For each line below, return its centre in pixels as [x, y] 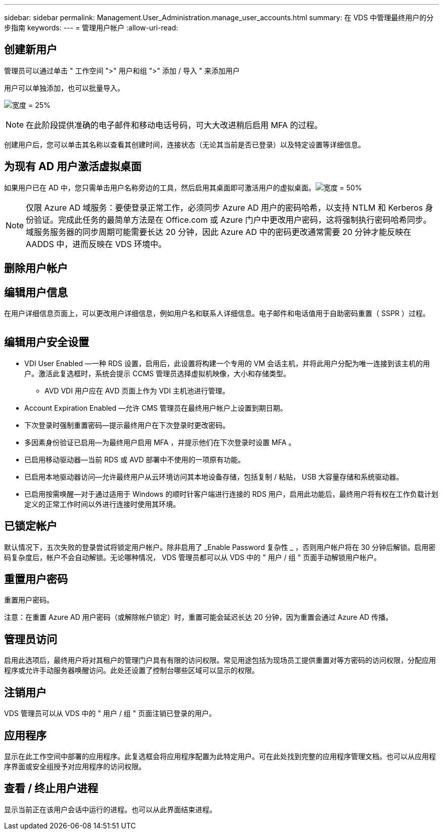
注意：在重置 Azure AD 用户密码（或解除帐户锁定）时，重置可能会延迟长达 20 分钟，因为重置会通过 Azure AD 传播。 [198, 617]
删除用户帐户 [36, 268]
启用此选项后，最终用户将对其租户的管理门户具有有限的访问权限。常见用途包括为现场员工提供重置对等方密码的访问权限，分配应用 [220, 660]
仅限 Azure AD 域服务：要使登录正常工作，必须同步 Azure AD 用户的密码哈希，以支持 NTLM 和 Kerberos [225, 207]
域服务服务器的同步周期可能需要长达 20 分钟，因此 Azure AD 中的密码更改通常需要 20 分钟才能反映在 [219, 232]
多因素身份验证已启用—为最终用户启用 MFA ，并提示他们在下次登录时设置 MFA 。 [160, 442]
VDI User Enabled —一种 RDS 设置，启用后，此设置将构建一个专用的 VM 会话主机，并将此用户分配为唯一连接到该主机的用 [227, 363]
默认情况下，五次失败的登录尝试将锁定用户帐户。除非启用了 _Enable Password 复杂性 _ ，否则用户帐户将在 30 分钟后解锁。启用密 [220, 547]
